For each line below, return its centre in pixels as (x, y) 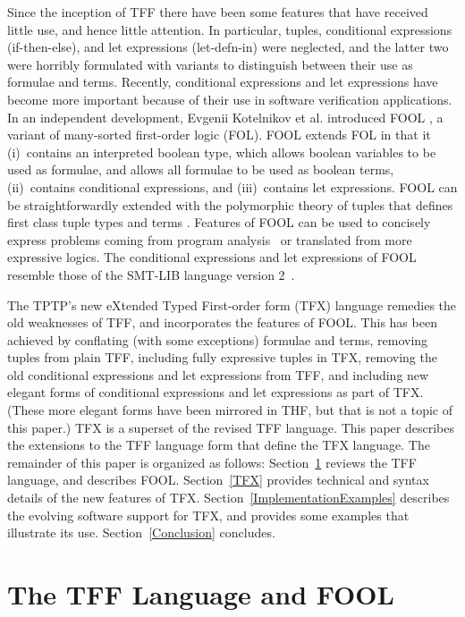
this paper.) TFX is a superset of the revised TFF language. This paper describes (231, 427)
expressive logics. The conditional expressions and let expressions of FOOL (212, 257)
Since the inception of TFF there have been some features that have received (218, 12)
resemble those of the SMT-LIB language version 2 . (151, 274)
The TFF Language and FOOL (201, 594)
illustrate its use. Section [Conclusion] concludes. (141, 532)
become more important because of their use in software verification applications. (230, 99)
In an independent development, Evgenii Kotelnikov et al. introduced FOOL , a (225, 117)
